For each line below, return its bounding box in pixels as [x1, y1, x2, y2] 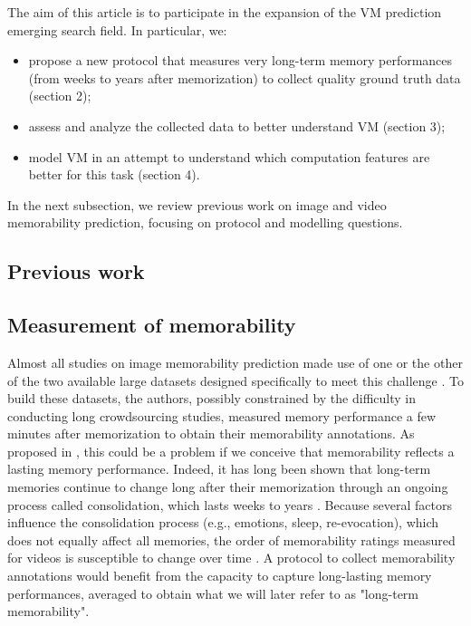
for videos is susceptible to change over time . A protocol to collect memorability [7, 548, 456, 567]
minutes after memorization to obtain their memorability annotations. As [7, 424, 415, 443]
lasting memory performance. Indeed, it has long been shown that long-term [7, 459, 431, 478]
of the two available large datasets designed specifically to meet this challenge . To [7, 371, 464, 390]
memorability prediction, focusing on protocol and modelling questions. [7, 213, 403, 232]
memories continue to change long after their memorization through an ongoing [7, 477, 448, 496]
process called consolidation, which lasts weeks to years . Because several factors [7, 495, 453, 514]
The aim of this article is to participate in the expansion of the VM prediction [7, 3, 442, 21]
